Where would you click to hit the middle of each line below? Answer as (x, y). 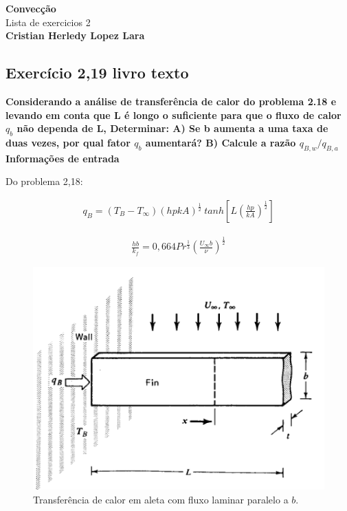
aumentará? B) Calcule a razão (221, 142)
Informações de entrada (63, 158)
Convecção (31, 8)
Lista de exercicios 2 (48, 22)
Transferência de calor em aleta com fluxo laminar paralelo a (161, 500)
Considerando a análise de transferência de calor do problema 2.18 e (171, 101)
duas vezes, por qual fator (68, 142)
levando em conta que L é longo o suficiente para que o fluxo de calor (173, 115)
